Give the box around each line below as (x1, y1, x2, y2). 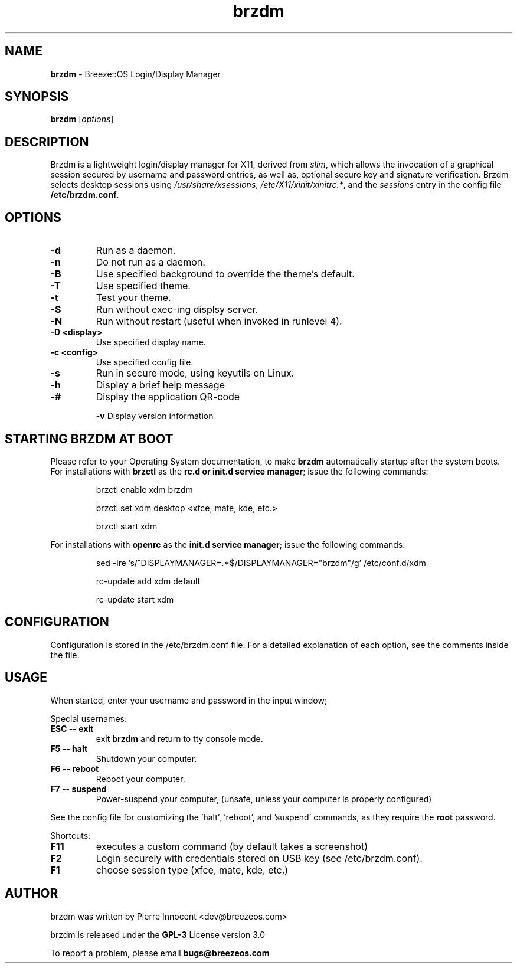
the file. (50, 649, 80, 660)
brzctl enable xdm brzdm (96, 484, 193, 495)
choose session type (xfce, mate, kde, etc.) (96, 864, 289, 876)
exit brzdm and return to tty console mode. (96, 733, 263, 744)
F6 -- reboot (50, 763, 99, 774)
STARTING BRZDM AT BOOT (5, 431, 174, 446)
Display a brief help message (96, 379, 225, 391)
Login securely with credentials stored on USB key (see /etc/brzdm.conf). (96, 852, 423, 864)
